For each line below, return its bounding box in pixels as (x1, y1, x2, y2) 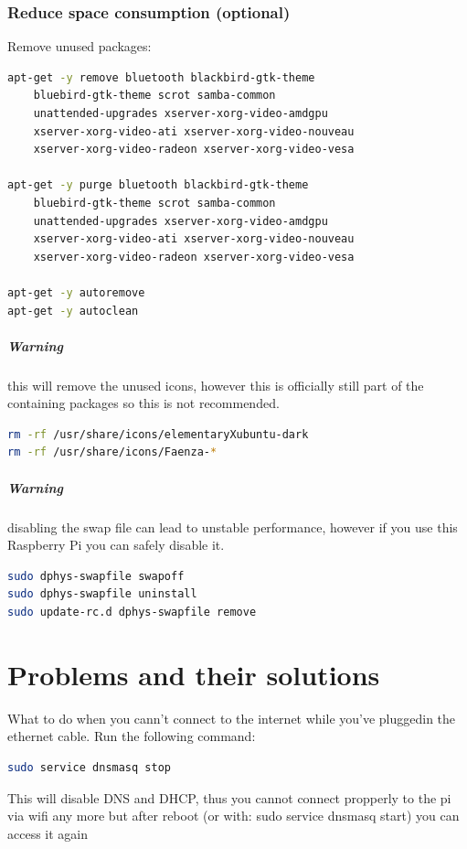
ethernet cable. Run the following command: (7, 726, 256, 746)
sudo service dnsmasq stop (7, 760, 171, 774)
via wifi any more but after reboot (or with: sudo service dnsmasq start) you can (7, 806, 460, 825)
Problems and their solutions (7, 655, 380, 693)
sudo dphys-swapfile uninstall (7, 587, 197, 601)
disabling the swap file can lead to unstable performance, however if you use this (7, 517, 458, 536)
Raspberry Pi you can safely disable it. (7, 535, 225, 554)
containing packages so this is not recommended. (7, 393, 280, 413)
